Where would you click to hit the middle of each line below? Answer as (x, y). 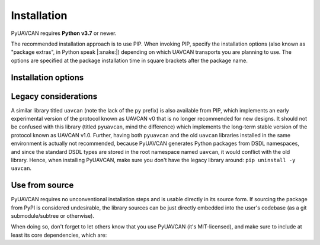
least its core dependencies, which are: (59, 235)
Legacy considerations (54, 96)
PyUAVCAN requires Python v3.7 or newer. (64, 33)
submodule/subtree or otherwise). (53, 216)
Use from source (42, 186)
